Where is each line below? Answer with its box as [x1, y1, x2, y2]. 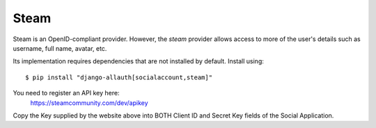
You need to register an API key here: [13, 89, 120, 97]
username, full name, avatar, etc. [13, 44, 107, 52]
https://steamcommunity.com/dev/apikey [30, 98, 149, 107]
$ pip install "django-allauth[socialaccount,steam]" [25, 73, 212, 81]
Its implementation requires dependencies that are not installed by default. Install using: [13, 57, 265, 65]
